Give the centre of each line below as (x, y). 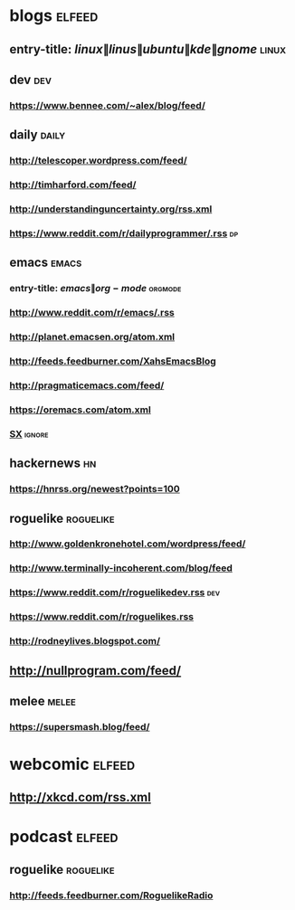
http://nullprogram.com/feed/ (95, 670)
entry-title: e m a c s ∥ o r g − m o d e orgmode (95, 289)
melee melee (43, 701)
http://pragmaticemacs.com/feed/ (87, 385)
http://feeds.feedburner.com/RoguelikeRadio (111, 895)
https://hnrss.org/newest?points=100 (95, 489)
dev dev (31, 79)
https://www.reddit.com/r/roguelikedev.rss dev (114, 592)
